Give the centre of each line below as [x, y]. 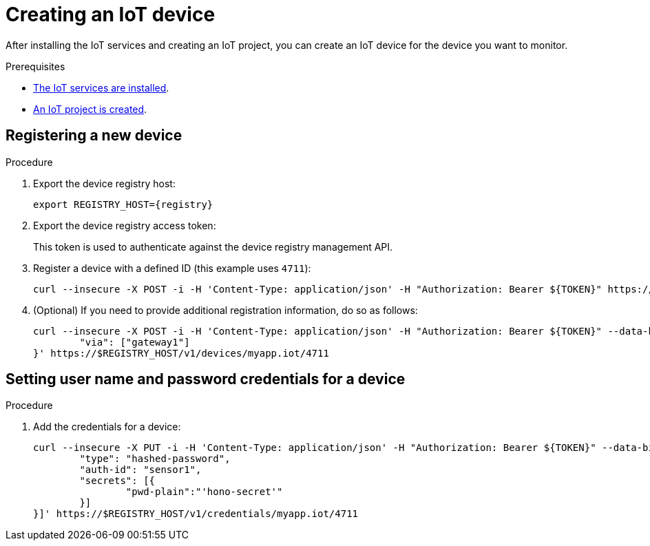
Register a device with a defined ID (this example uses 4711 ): [172, 268]
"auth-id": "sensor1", [140, 470]
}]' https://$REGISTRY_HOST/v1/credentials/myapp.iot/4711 [196, 514]
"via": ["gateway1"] [135, 342]
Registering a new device [94, 136]
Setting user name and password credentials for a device [206, 379]
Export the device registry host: [104, 183]
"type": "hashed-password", [155, 459]
